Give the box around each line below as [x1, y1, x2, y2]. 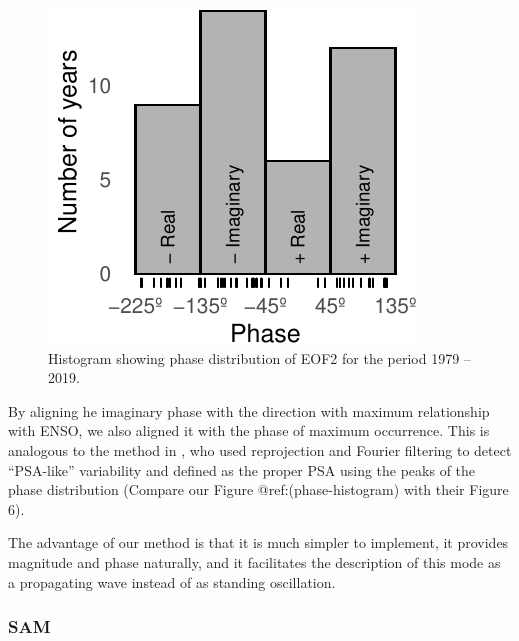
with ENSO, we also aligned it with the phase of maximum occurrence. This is [8, 420, 490, 441]
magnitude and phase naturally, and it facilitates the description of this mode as [8, 551, 501, 572]
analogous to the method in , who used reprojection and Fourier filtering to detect [8, 439, 512, 460]
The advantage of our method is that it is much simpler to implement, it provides [8, 532, 509, 553]
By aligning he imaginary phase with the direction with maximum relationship [8, 400, 490, 421]
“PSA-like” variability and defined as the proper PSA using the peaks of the [8, 459, 476, 480]
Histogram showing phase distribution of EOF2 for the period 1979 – [48, 347, 471, 368]
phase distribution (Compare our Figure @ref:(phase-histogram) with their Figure [8, 479, 509, 500]
